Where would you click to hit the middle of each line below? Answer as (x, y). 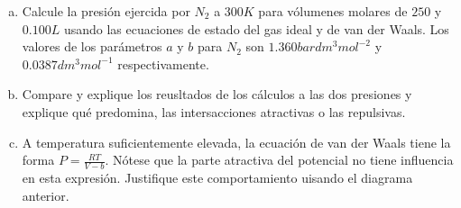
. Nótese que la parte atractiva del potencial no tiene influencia (279, 160)
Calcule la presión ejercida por (106, 11)
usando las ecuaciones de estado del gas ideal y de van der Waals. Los (256, 28)
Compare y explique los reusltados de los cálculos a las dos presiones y (217, 94)
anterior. (46, 195)
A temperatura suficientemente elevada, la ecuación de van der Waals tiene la (236, 142)
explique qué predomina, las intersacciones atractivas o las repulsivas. (214, 111)
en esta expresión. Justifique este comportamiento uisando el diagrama (217, 177)
